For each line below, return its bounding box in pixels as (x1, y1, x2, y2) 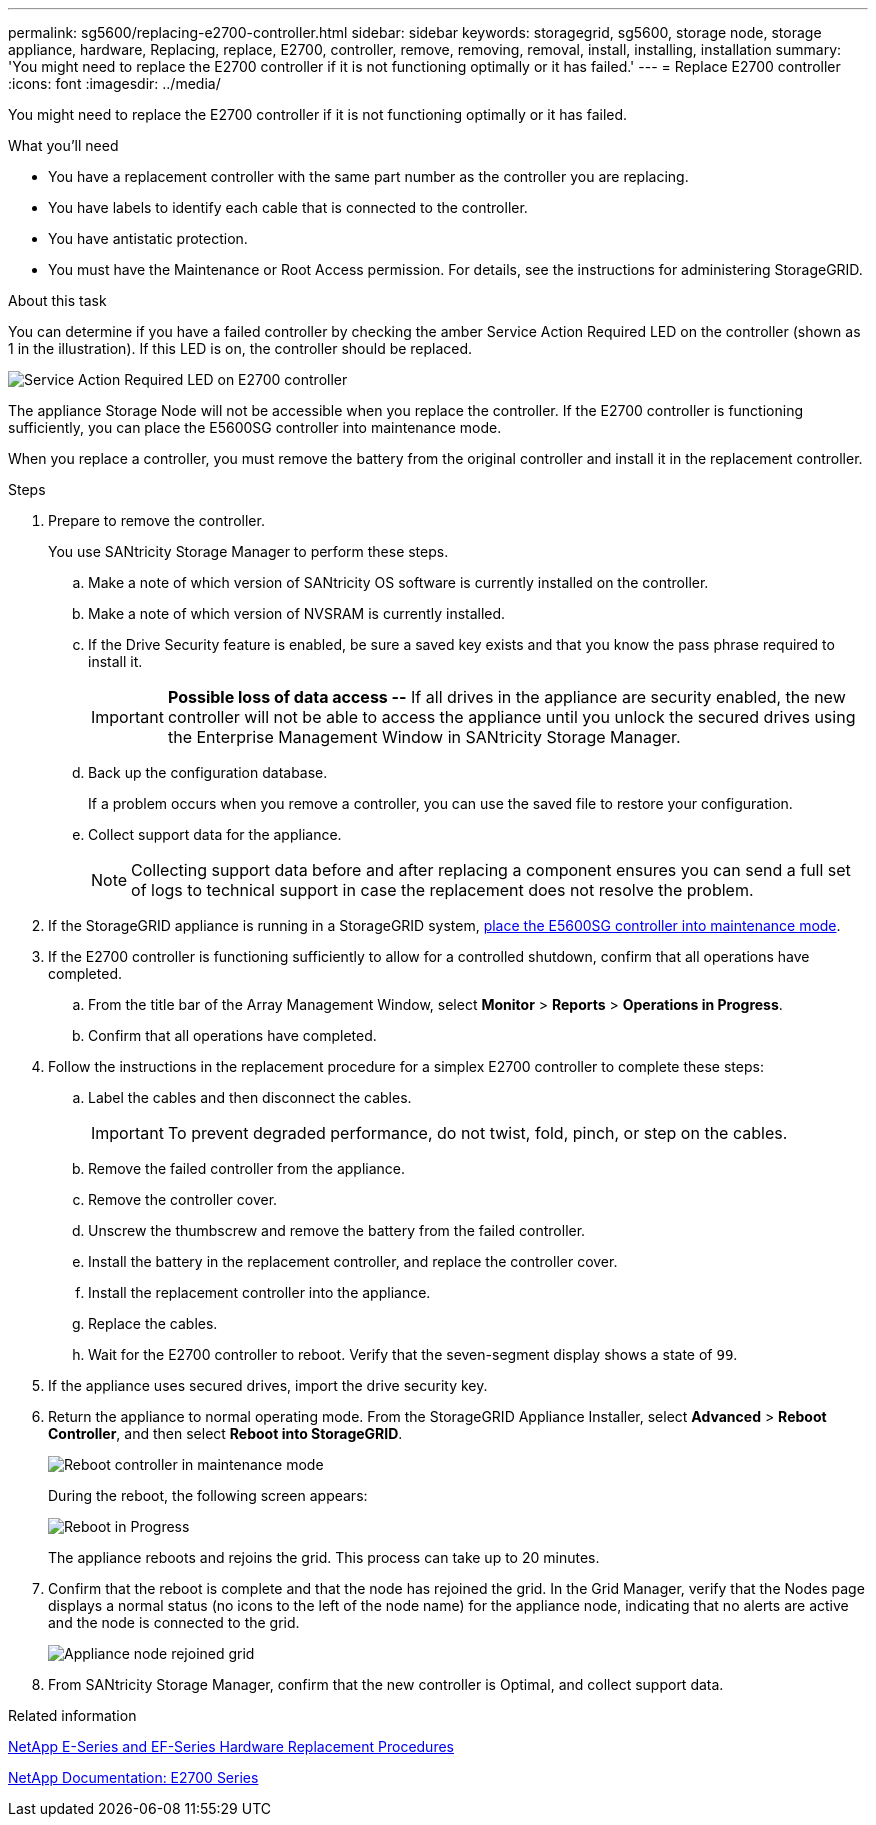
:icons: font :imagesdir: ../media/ (8, 75, 221, 92)
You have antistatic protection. (48, 230, 248, 247)
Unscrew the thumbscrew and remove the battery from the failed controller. (88, 1222, 586, 1239)
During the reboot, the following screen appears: (48, 1487, 368, 1504)
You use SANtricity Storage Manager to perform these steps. (48, 543, 449, 560)
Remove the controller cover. (88, 1191, 278, 1208)
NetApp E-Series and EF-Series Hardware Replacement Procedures (8, 1738, 454, 1755)
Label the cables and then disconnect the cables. (88, 1089, 412, 1106)
